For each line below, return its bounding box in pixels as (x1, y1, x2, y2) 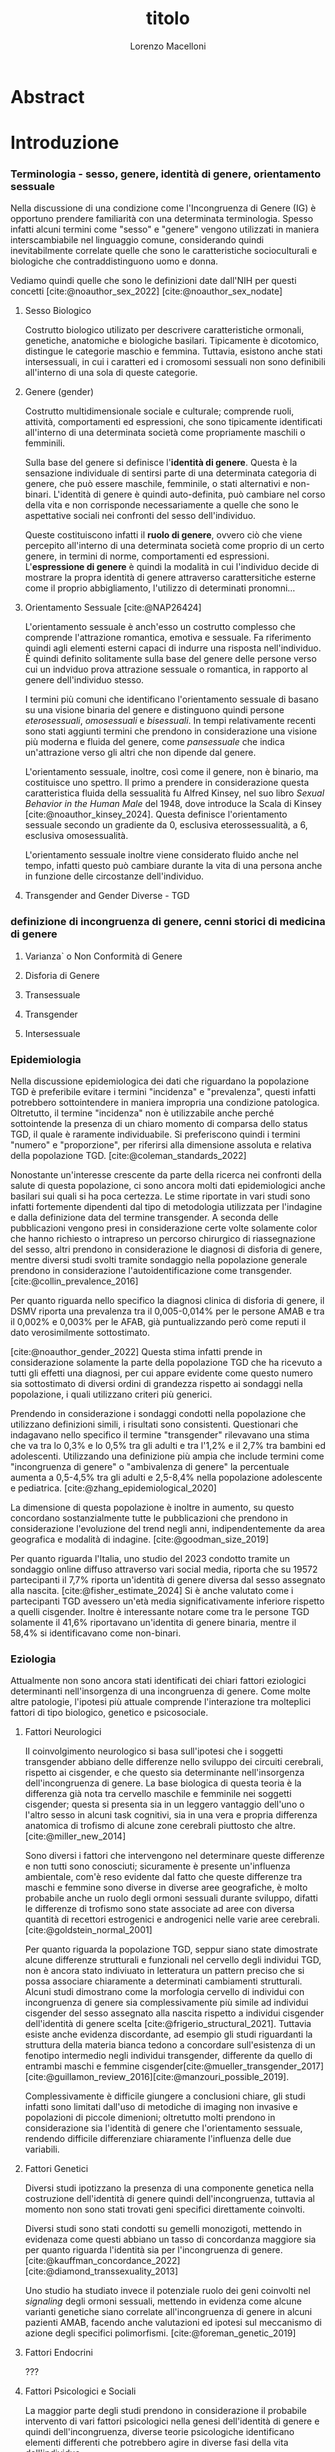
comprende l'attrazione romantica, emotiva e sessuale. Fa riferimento (24, 632, 312, 644)
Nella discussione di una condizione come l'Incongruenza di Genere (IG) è (10, 202, 317, 214)
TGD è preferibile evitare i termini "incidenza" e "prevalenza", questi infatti (10, 1086, 317, 1098)
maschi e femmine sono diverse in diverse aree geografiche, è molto (24, 1882, 308, 1894)
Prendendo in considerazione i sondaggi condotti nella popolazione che (10, 1408, 307, 1420)
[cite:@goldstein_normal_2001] (24, 1924, 153, 1936)
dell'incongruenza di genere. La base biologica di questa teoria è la (24, 1777, 302, 1789)
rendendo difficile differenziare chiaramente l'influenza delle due (24, 2133, 292, 2145)
